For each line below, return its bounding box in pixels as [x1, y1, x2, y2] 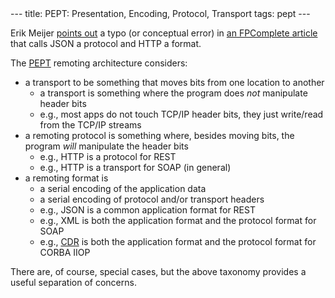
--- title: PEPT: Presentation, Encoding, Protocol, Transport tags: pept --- [10, 8, 311, 19]
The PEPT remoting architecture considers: [10, 57, 188, 69]
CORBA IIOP [39, 247, 91, 258]
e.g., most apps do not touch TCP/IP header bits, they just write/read [39, 108, 324, 120]
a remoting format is [24, 172, 109, 184]
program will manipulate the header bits [24, 140, 189, 152]
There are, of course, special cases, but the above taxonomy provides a [10, 266, 307, 277]
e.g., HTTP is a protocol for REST [39, 151, 177, 162]
